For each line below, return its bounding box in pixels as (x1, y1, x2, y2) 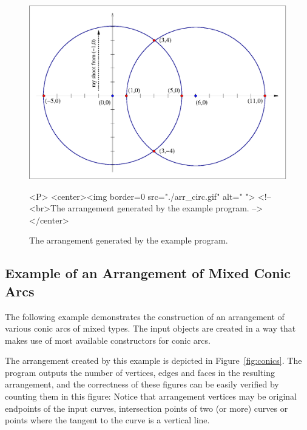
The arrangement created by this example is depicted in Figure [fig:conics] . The (5, 354, 302, 367)
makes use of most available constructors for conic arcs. (5, 333, 211, 346)
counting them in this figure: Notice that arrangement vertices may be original (5, 390, 297, 403)
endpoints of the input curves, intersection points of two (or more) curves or (5, 401, 288, 414)
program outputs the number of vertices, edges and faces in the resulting (5, 366, 275, 378)
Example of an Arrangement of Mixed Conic (5, 264, 291, 282)
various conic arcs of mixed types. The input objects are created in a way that (5, 322, 296, 335)
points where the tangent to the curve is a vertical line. (5, 414, 210, 426)
